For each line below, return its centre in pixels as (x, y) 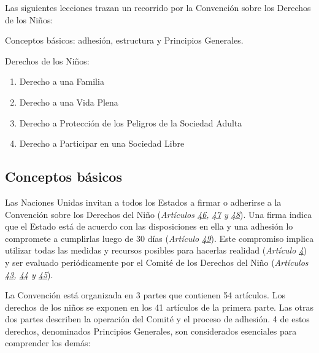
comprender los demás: (48, 343)
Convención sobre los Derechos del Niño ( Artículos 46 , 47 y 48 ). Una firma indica (159, 214)
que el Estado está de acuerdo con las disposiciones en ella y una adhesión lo (149, 226)
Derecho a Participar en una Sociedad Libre (102, 143)
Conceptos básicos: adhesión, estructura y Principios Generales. (124, 40)
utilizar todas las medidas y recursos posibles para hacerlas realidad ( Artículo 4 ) (156, 250)
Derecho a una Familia (62, 81)
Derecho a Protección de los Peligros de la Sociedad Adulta (131, 122)
